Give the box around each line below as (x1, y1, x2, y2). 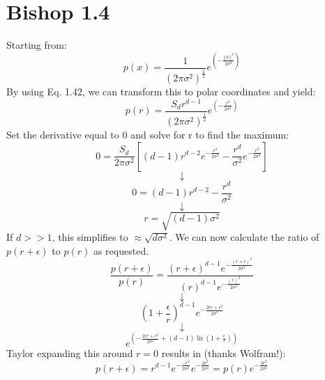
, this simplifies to (52, 230, 128, 244)
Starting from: (6, 38, 67, 52)
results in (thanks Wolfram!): (161, 345, 286, 360)
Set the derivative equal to (6, 127, 119, 141)
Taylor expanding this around (6, 345, 133, 360)
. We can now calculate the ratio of (169, 230, 319, 244)
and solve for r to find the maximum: (130, 127, 289, 141)
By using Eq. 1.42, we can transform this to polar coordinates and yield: (6, 84, 316, 99)
